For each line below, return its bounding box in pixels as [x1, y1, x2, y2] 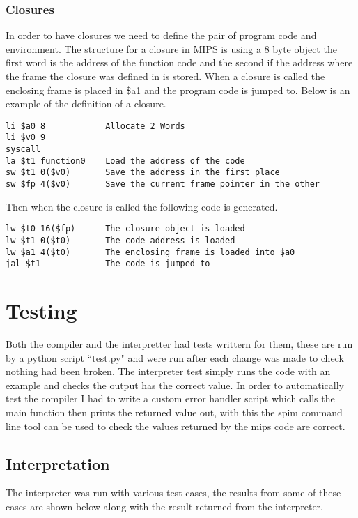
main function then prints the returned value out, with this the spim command [6, 405, 343, 420]
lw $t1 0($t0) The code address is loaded [6, 235, 235, 245]
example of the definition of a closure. [6, 96, 166, 111]
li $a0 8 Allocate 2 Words [6, 121, 185, 131]
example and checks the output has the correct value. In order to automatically [6, 377, 345, 392]
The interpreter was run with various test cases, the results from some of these [6, 485, 341, 500]
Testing [6, 296, 77, 325]
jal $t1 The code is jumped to [6, 259, 210, 269]
